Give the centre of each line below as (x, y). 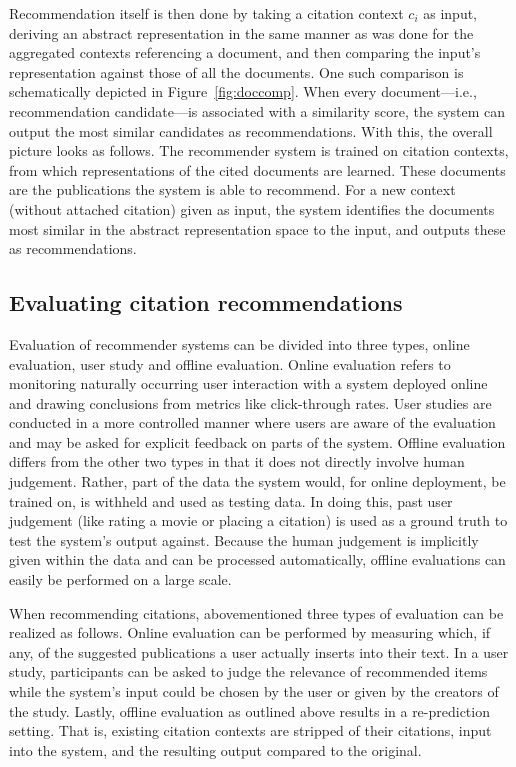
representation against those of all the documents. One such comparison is (236, 71)
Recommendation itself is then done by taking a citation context (206, 13)
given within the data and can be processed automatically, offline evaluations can (257, 559)
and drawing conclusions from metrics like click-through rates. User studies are (250, 402)
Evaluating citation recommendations (206, 302)
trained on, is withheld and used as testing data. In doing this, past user (231, 500)
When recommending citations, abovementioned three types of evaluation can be (256, 612)
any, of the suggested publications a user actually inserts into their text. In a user (259, 651)
